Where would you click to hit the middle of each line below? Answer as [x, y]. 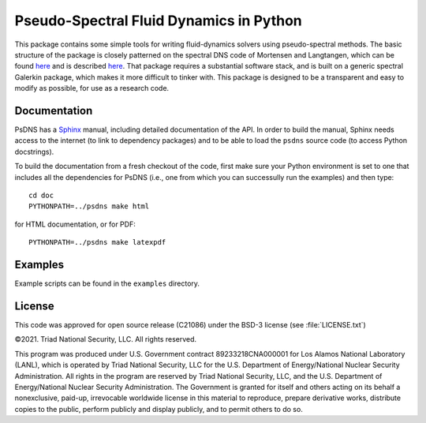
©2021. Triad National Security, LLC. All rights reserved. [106, 339]
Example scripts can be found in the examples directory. [107, 283]
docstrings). [34, 152]
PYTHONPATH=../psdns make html [89, 206]
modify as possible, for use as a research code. [92, 88]
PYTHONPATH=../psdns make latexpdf [97, 242]
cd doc [41, 195]
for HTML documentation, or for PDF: [75, 224]
